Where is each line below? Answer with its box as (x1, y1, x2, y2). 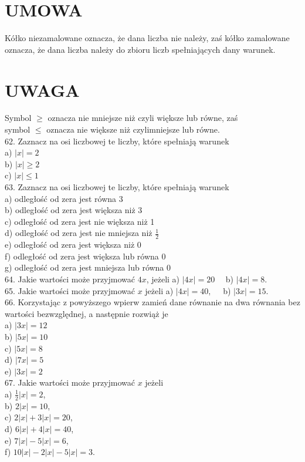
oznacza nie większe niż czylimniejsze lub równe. (46, 123, 220, 136)
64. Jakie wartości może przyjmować (5, 272, 135, 285)
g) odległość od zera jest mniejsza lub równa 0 (5, 261, 171, 274)
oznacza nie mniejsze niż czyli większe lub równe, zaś (48, 112, 238, 124)
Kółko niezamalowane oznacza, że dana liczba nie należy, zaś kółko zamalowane (5, 32, 290, 44)
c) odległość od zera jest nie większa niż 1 (5, 215, 155, 227)
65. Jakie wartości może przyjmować (5, 284, 135, 296)
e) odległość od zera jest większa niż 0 (5, 238, 141, 251)
